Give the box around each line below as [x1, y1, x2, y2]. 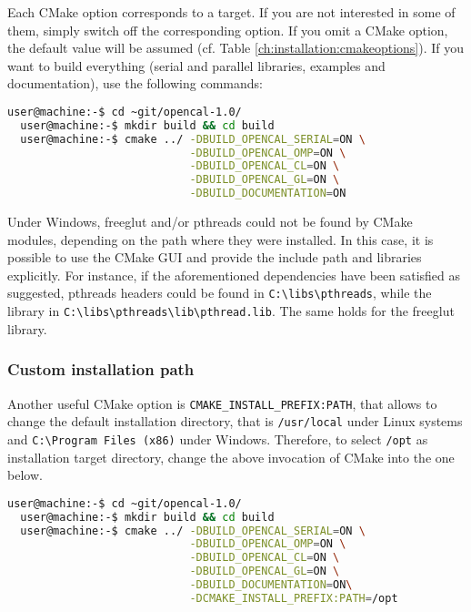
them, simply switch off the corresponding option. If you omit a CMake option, [7, 20, 448, 39]
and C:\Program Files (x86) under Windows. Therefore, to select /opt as [7, 429, 428, 448]
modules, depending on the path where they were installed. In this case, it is [7, 229, 434, 249]
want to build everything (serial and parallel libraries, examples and [7, 56, 386, 75]
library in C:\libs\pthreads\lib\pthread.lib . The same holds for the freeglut [7, 301, 455, 321]
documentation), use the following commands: [7, 74, 263, 93]
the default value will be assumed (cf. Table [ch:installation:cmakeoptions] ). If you [7, 38, 465, 57]
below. [7, 465, 43, 484]
